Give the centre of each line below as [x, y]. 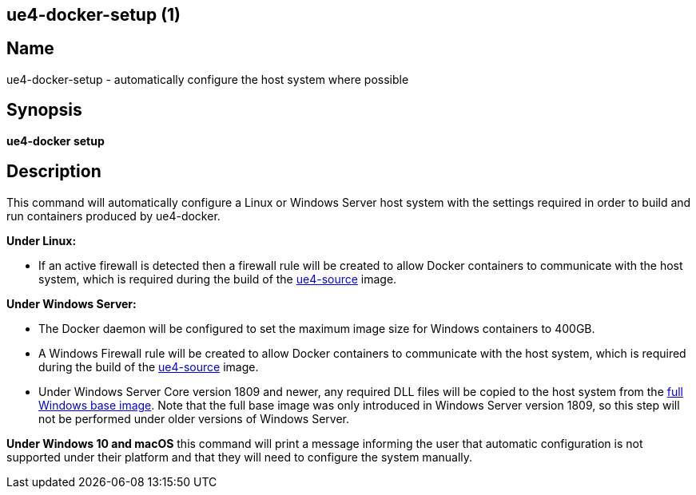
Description [54, 172]
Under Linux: [42, 240]
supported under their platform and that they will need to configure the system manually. [240, 457]
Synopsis [44, 110]
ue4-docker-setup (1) [94, 15]
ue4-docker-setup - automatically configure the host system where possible [208, 79]
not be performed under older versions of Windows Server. [194, 418]
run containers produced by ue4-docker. [113, 216]
